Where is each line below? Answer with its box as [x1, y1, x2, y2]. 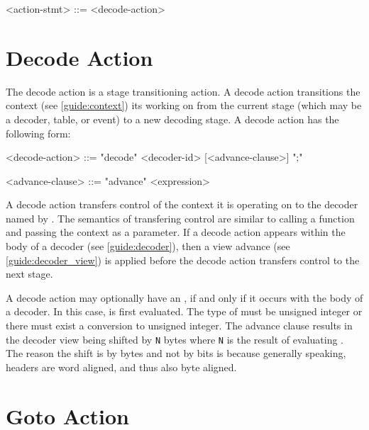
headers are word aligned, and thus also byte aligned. [6, 359, 237, 374]
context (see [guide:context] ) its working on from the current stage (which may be [6, 98, 362, 113]
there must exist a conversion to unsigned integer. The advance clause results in [6, 318, 353, 333]
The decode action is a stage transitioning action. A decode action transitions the [6, 84, 360, 98]
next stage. [6, 266, 53, 281]
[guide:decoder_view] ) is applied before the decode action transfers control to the [6, 252, 360, 267]
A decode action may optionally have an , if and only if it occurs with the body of [6, 290, 363, 305]
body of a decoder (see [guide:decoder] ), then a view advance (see [6, 239, 290, 254]
